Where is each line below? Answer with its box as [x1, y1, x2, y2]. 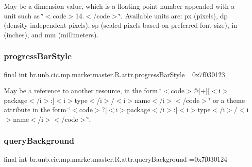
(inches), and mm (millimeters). [4, 29, 99, 39]
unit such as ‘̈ [4, 10, 44, 20]
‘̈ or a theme [208, 95, 245, 105]
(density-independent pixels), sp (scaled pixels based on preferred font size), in [4, 20, 237, 30]
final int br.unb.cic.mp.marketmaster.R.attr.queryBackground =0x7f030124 [4, 153, 228, 164]
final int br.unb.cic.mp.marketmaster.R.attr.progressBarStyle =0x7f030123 [4, 69, 225, 79]
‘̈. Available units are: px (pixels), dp [118, 10, 228, 20]
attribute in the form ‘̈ [4, 104, 70, 115]
